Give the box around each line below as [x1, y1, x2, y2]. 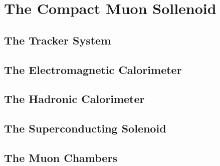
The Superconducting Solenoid [4, 120, 166, 136]
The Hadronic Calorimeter [4, 91, 145, 106]
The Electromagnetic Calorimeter [4, 61, 182, 77]
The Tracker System [4, 32, 111, 47]
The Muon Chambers [4, 149, 117, 165]
